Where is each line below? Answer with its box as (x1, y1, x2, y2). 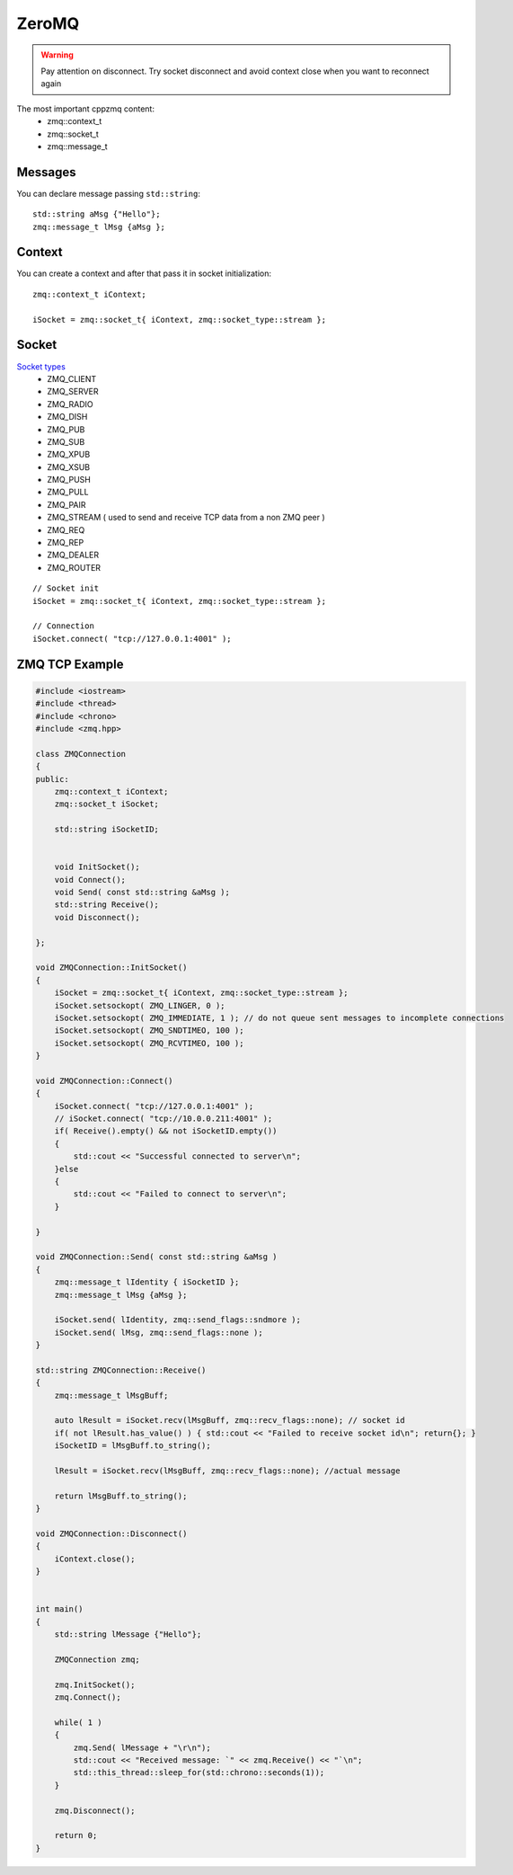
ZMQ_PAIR (47, 499, 86, 510)
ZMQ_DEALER (47, 549, 99, 561)
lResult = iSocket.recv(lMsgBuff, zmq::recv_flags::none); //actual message (54, 1465, 401, 1476)
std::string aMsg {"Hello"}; (32, 209, 161, 219)
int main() (35, 1604, 84, 1614)
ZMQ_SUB (47, 436, 85, 447)
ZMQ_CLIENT (47, 373, 97, 384)
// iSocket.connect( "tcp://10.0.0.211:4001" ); (54, 1114, 273, 1124)
